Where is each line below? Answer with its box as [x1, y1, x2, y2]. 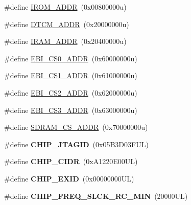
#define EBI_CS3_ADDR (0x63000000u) [4, 104, 137, 115]
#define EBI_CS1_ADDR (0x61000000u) [4, 70, 137, 81]
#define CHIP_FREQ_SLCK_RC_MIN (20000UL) [4, 190, 188, 201]
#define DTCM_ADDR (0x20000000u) [4, 18, 129, 29]
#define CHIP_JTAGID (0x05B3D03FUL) [4, 139, 149, 149]
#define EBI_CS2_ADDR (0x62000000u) [4, 87, 137, 98]
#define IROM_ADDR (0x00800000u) [4, 2, 127, 12]
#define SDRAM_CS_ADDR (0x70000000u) [4, 122, 148, 132]
